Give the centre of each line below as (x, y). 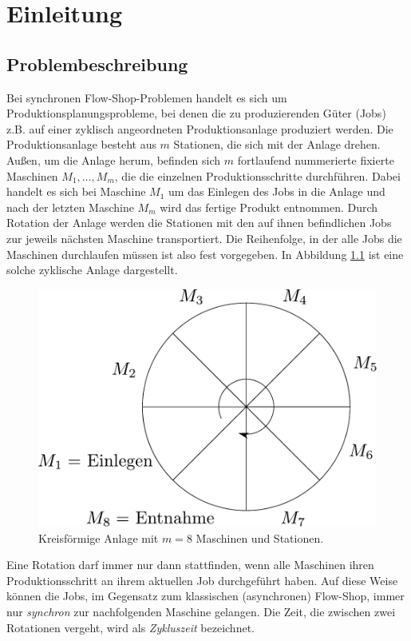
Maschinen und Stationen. (260, 537)
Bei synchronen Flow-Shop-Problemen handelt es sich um (147, 97)
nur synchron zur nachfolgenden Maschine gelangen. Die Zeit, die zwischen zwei (201, 612)
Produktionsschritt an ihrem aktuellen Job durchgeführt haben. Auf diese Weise (202, 580)
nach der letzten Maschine (70, 207)
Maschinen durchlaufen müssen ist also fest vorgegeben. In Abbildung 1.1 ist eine (205, 254)
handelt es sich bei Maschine (76, 191)
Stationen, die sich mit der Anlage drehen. (277, 144)
